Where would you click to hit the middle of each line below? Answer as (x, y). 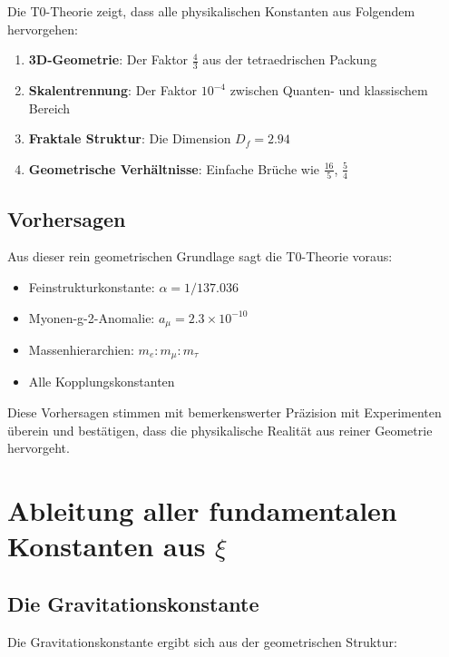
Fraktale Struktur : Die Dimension (130, 138)
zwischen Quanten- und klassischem (329, 90)
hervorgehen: (43, 29)
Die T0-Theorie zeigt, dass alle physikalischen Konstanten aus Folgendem (211, 11)
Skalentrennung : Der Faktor (112, 90)
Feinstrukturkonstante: (92, 286)
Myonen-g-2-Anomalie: (92, 317)
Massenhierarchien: (81, 349)
